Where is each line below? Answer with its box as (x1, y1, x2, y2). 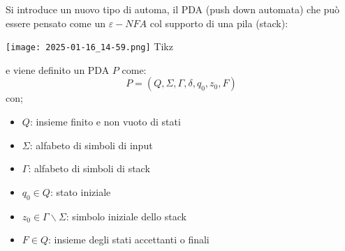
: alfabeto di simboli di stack (28, 161, 150, 176)
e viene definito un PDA (6, 62, 110, 77)
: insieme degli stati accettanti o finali (47, 232, 210, 247)
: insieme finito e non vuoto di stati (29, 114, 181, 129)
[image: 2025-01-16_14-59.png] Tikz (6, 39, 173, 54)
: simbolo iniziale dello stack (66, 208, 186, 223)
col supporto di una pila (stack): (149, 15, 288, 30)
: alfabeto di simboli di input (29, 137, 153, 152)
